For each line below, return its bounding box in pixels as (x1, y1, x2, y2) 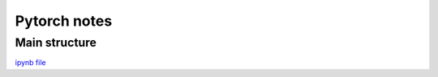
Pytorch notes (15, 12, 113, 30)
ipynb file (15, 58, 46, 67)
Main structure (15, 35, 97, 50)
